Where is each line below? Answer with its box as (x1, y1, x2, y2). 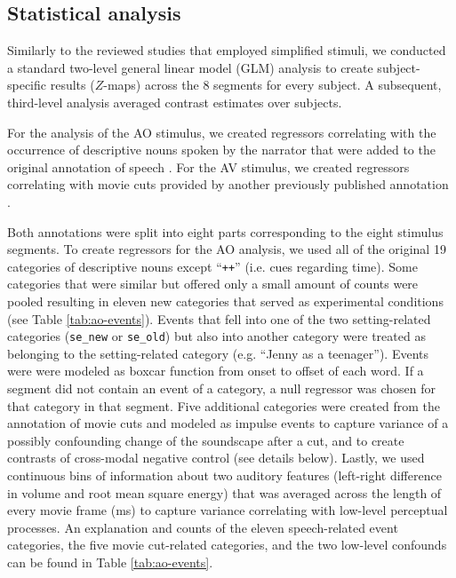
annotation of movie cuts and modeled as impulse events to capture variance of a (7, 414, 449, 432)
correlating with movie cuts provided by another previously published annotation (7, 175, 449, 194)
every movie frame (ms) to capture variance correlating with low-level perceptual (7, 501, 448, 519)
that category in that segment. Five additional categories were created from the (7, 396, 441, 415)
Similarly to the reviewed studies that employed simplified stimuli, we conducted (7, 41, 446, 59)
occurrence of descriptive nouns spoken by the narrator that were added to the (7, 140, 436, 159)
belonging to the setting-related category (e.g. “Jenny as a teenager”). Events (7, 344, 428, 362)
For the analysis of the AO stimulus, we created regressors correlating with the (7, 123, 436, 141)
